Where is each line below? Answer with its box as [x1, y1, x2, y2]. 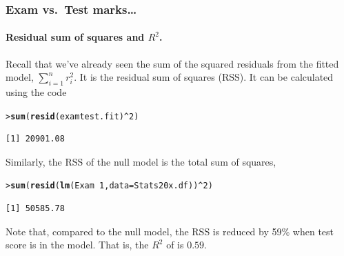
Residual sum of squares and [6, 30, 145, 44]
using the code [6, 85, 67, 99]
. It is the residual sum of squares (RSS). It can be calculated [74, 70, 334, 84]
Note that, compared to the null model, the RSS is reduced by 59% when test [6, 224, 334, 238]
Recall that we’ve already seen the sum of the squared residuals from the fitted [6, 56, 339, 70]
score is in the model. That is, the [6, 237, 149, 252]
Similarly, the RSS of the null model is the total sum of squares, [6, 154, 276, 168]
